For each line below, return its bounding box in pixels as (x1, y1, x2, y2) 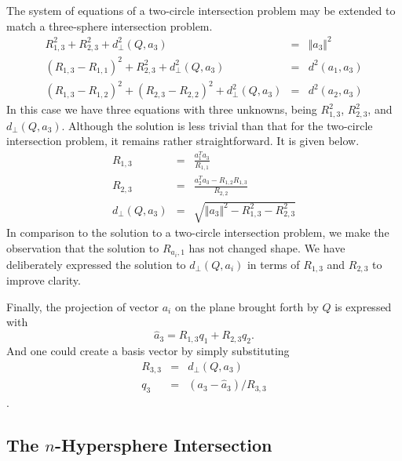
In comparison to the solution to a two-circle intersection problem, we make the (6, 224, 389, 241)
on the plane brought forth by (174, 298, 319, 314)
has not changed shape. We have (188, 239, 345, 256)
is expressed (334, 298, 392, 314)
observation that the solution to (6, 239, 159, 256)
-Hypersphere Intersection (54, 432, 272, 456)
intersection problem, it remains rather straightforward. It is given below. (6, 132, 360, 149)
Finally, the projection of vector (6, 298, 159, 314)
